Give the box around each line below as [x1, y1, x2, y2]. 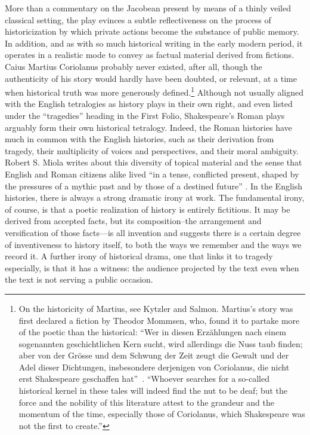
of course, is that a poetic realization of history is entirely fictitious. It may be [5, 203, 290, 215]
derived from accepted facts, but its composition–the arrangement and [5, 215, 262, 227]
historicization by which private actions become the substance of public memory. [5, 25, 299, 38]
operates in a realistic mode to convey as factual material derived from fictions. [5, 48, 294, 61]
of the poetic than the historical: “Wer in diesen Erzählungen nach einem [18, 326, 286, 338]
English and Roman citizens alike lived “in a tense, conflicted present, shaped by [5, 167, 299, 180]
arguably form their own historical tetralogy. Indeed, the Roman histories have [5, 121, 292, 133]
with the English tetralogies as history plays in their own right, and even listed [5, 97, 293, 110]
